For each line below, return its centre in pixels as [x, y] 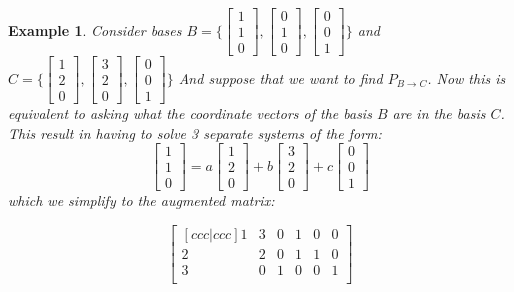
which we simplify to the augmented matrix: [141, 200]
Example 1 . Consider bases [95, 29]
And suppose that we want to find [280, 77]
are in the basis [439, 113]
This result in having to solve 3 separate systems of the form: [195, 132]
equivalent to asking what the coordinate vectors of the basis [190, 113]
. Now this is [466, 77]
